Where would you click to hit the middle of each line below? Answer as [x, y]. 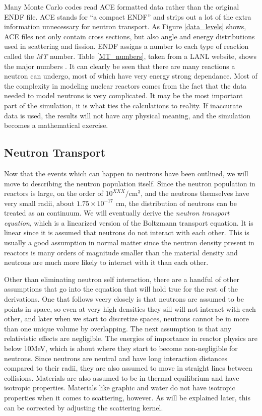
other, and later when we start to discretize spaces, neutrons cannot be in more [126, 319]
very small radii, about [39, 203]
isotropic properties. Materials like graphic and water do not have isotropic [120, 388]
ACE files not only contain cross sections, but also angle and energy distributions [129, 36]
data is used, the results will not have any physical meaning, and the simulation [127, 115]
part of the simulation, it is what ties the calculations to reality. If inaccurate [123, 105]
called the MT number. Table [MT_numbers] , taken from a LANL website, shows [130, 56]
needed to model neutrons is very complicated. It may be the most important [123, 95]
